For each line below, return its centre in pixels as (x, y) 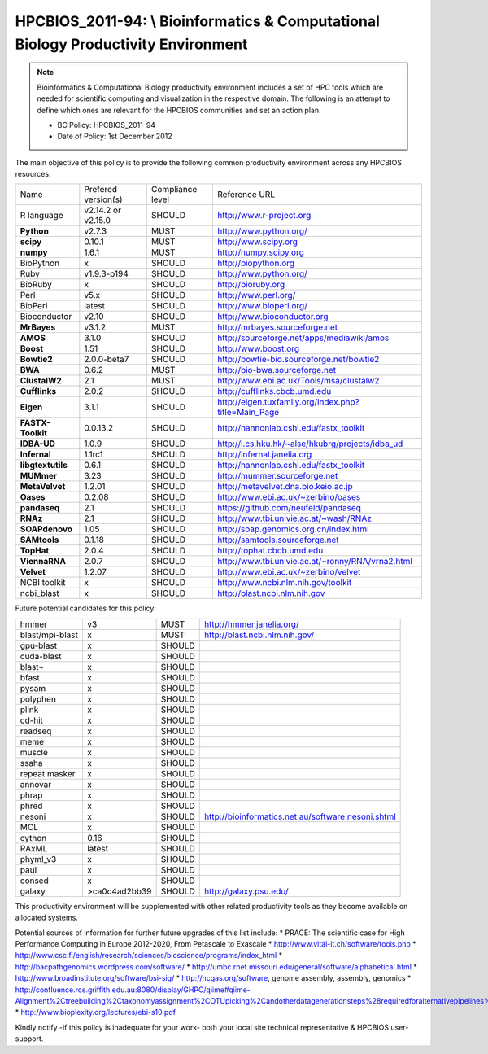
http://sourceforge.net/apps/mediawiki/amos (303, 338)
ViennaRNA (43, 562)
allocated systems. (47, 918)
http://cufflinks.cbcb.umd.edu (274, 391)
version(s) (103, 199)
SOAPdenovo (46, 529)
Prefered (101, 190)
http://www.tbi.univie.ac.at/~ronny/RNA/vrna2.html (314, 562)
